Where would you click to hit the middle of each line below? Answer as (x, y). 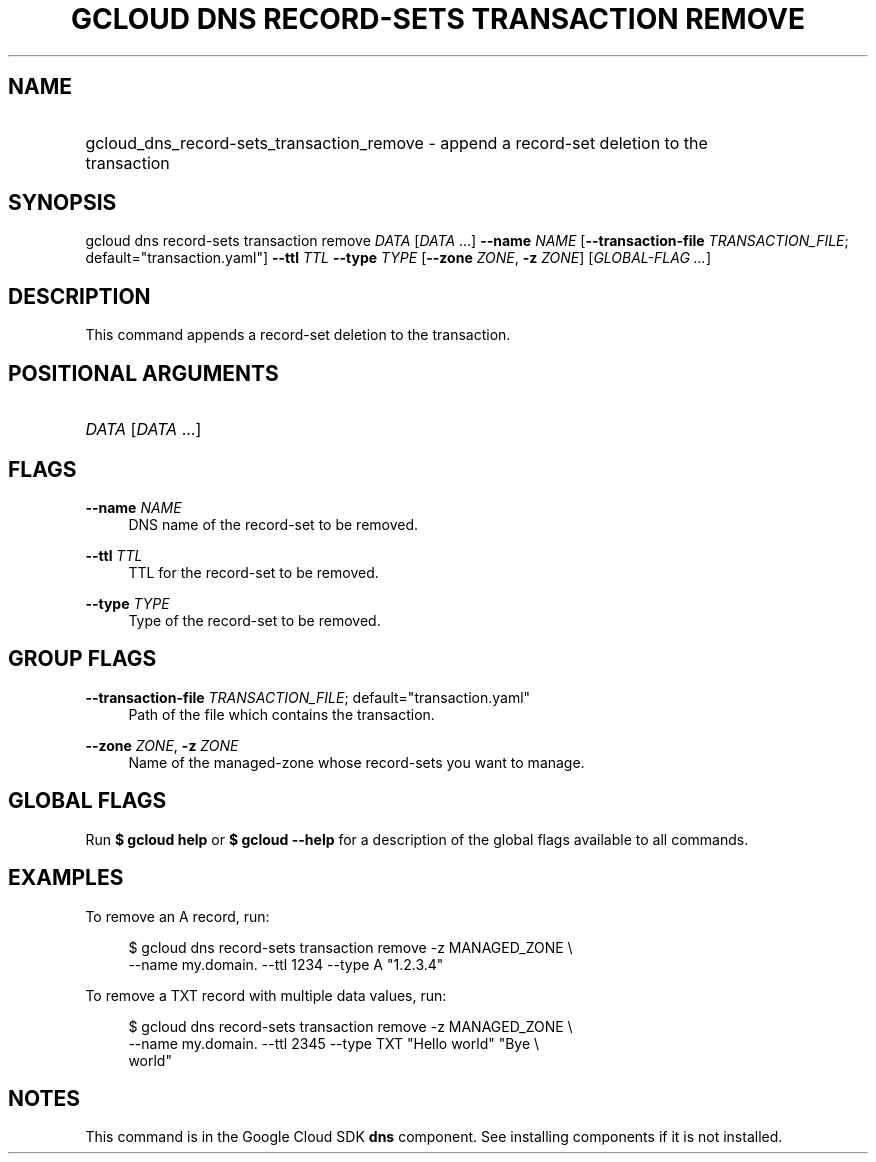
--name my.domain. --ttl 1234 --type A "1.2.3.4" (286, 964)
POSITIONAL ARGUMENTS (143, 373)
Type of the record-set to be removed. (254, 620)
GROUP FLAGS (82, 659)
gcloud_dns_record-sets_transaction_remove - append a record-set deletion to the (396, 142)
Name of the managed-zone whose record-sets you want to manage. (356, 762)
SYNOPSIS (62, 203)
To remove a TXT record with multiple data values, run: (266, 995)
